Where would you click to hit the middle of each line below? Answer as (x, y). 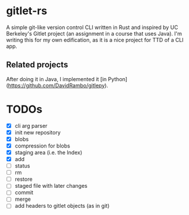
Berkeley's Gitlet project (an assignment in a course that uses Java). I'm (94, 33)
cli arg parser (31, 126)
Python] (118, 79)
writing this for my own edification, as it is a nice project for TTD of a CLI (95, 40)
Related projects (37, 65)
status (22, 166)
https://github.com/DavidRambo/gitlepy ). (58, 85)
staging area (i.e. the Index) (48, 152)
